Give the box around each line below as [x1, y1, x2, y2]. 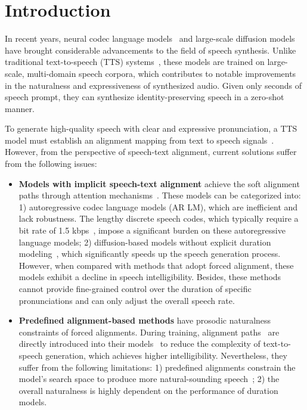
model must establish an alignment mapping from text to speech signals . [5, 133, 274, 146]
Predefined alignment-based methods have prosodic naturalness [18, 314, 271, 327]
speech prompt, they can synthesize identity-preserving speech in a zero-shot [5, 91, 284, 103]
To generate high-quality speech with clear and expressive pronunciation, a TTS [5, 122, 297, 135]
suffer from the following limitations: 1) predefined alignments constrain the [18, 361, 296, 373]
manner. [5, 102, 35, 114]
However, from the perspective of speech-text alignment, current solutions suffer [5, 145, 297, 158]
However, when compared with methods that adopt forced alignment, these [18, 259, 294, 271]
